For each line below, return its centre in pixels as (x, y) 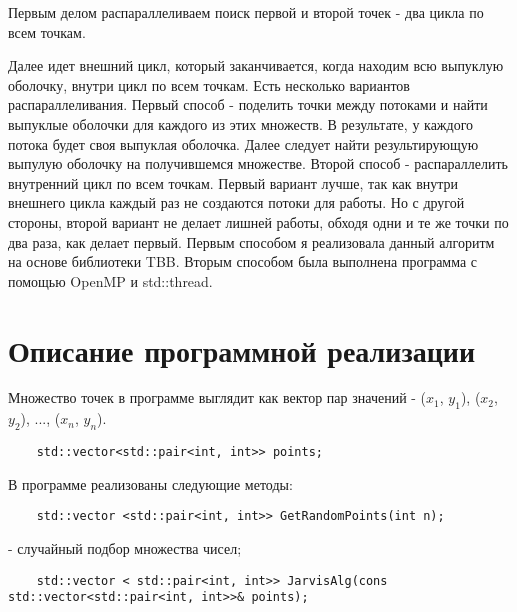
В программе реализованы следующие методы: (150, 483)
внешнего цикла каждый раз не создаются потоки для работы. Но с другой (236, 202)
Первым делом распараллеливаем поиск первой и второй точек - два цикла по (246, 12)
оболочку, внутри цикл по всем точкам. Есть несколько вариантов (209, 84)
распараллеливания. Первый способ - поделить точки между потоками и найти (248, 104)
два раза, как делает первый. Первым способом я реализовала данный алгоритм (251, 241)
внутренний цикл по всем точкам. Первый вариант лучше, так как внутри (233, 182)
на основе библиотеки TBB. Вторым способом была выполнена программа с (243, 261)
